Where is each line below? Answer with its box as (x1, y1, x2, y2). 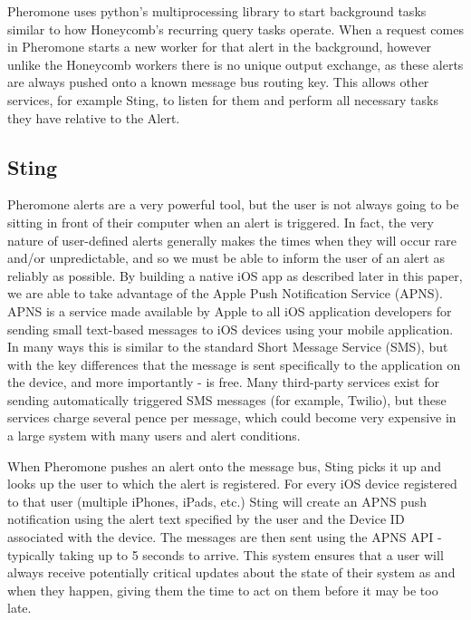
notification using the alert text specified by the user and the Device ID (7, 509, 405, 528)
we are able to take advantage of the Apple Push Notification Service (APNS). (7, 284, 443, 303)
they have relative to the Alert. (7, 108, 180, 127)
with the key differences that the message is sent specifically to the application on (7, 354, 461, 373)
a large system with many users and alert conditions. (7, 426, 301, 445)
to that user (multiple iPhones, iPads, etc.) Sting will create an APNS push (7, 491, 427, 510)
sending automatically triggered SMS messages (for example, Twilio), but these (7, 390, 447, 409)
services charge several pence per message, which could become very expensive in (7, 408, 457, 427)
